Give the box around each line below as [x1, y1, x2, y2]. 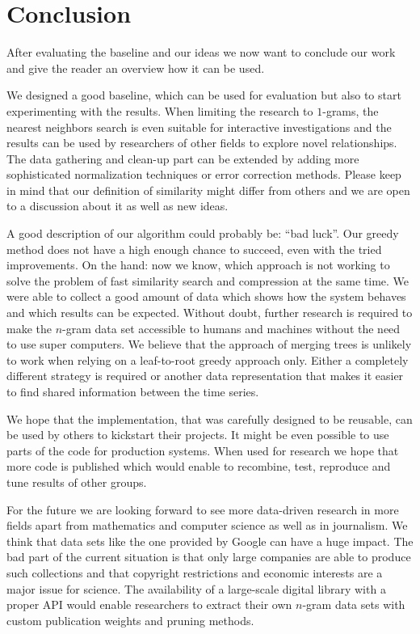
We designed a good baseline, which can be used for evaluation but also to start [6, 87, 401, 104]
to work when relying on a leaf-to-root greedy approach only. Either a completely [6, 351, 409, 368]
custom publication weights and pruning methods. [6, 611, 254, 628]
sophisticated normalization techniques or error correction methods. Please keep [6, 166, 401, 183]
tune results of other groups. [6, 473, 147, 490]
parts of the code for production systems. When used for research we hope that [6, 442, 399, 459]
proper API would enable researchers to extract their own [6, 596, 292, 613]
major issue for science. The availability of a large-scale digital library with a [6, 580, 386, 597]
